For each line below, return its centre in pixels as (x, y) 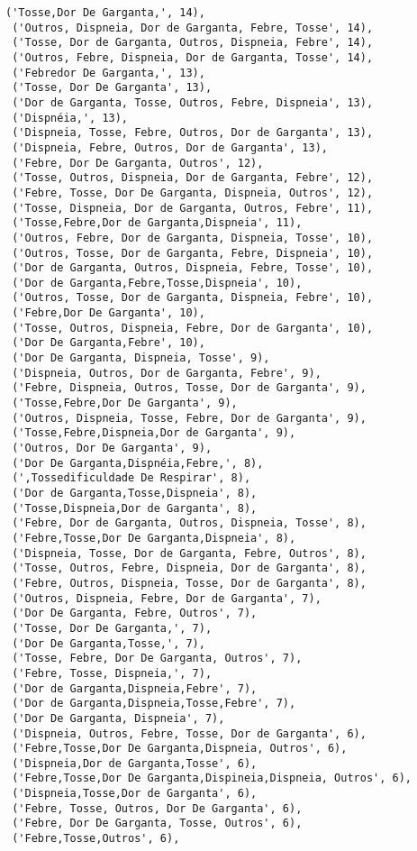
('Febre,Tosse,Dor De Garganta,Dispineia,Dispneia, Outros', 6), (212, 778)
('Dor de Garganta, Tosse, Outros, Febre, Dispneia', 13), (193, 102)
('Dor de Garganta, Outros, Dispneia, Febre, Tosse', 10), (193, 268)
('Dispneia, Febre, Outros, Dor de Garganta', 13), (170, 147)
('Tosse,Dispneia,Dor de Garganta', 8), (135, 508)
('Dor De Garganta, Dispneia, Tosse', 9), (141, 358)
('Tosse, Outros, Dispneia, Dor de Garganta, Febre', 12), (193, 178)
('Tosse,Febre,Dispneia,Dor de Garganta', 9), (154, 433)
